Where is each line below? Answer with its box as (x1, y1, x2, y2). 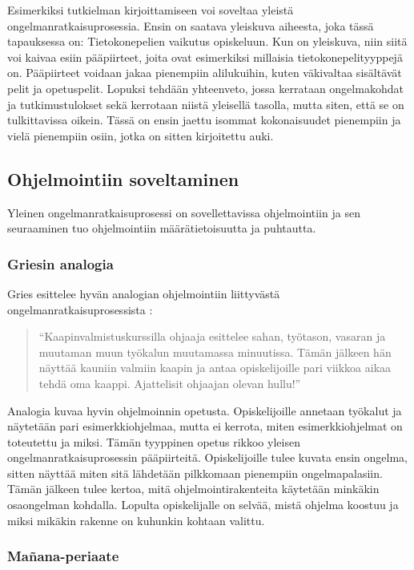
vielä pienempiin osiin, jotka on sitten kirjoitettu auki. (7, 127, 274, 144)
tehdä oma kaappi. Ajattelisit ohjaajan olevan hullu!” (38, 374, 301, 391)
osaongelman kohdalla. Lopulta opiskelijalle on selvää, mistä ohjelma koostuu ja (7, 496, 399, 513)
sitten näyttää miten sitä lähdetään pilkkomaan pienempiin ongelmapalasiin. (7, 464, 383, 481)
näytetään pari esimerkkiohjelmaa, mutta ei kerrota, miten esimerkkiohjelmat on (7, 418, 403, 435)
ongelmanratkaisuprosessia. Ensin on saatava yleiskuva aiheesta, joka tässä (7, 17, 374, 34)
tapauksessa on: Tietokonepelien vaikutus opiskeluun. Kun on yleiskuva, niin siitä (7, 33, 408, 50)
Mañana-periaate (7, 546, 119, 566)
